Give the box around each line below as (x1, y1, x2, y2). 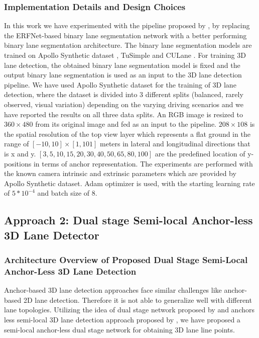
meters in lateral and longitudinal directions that (100, 138, 250, 149)
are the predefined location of (155, 148, 245, 158)
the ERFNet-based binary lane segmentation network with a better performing (4, 30, 247, 40)
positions (4, 158, 32, 168)
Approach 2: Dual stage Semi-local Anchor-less (4, 212, 253, 228)
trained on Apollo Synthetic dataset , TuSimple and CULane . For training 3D (4, 50, 246, 60)
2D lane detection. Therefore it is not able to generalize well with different (23, 294, 252, 305)
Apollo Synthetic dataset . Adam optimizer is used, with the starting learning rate (4, 178, 255, 188)
